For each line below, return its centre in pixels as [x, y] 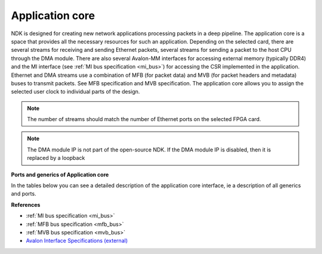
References [26, 205]
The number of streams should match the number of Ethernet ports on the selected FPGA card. [144, 119]
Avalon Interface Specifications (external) [77, 241]
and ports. [24, 194]
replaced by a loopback [56, 158]
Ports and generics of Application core [60, 174]
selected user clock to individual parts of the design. [75, 92]
